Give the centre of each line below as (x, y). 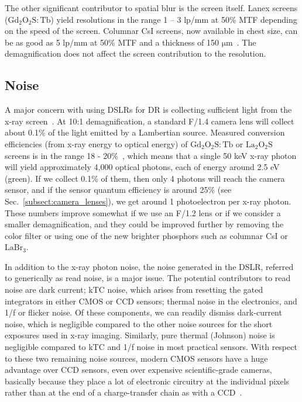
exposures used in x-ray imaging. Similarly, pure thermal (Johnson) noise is (140, 335)
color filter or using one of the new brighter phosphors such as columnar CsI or (146, 235)
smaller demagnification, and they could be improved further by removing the (144, 224)
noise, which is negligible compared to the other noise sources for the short (139, 323)
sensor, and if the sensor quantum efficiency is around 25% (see (118, 190)
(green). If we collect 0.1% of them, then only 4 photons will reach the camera (145, 178)
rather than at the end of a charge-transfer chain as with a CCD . (123, 392)
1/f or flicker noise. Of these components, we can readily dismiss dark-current (143, 312)
